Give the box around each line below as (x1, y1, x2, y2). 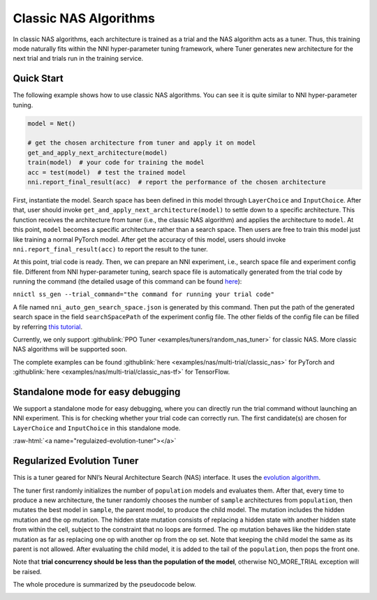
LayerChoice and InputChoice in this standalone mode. (13, 423, 181, 432)
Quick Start (13, 73, 64, 85)
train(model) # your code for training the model (27, 159, 205, 167)
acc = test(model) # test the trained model (27, 168, 186, 176)
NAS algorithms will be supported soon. (13, 345, 128, 353)
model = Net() (27, 119, 76, 127)
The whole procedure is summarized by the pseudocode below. (13, 580, 197, 589)
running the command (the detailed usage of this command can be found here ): (13, 277, 242, 286)
